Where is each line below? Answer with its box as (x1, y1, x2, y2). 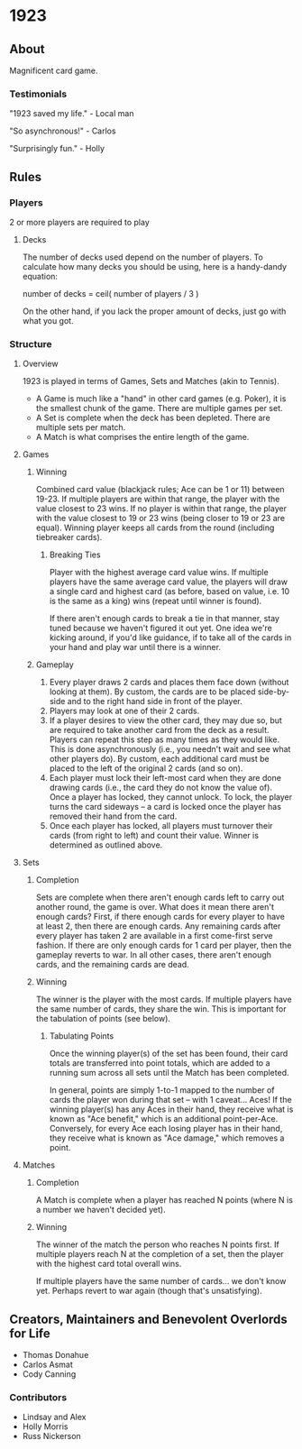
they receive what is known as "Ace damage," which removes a (49, 1133, 285, 1143)
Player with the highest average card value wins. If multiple (49, 567, 269, 578)
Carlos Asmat (22, 1359, 74, 1371)
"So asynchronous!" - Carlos (9, 125, 116, 136)
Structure (9, 337, 52, 350)
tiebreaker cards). (35, 532, 103, 543)
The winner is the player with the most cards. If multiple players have (35, 994, 292, 1005)
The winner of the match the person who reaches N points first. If (35, 1239, 279, 1250)
